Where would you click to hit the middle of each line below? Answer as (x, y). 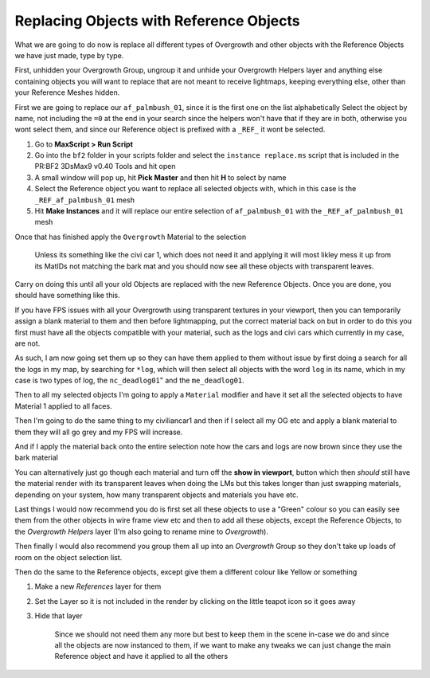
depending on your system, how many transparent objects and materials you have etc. (156, 495)
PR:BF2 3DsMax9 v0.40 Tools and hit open (105, 167)
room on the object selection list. (68, 557)
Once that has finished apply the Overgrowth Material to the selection (131, 237)
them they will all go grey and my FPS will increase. (99, 432)
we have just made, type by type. (69, 55)
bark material (37, 457)
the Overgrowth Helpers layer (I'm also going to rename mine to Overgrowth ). (141, 531)
